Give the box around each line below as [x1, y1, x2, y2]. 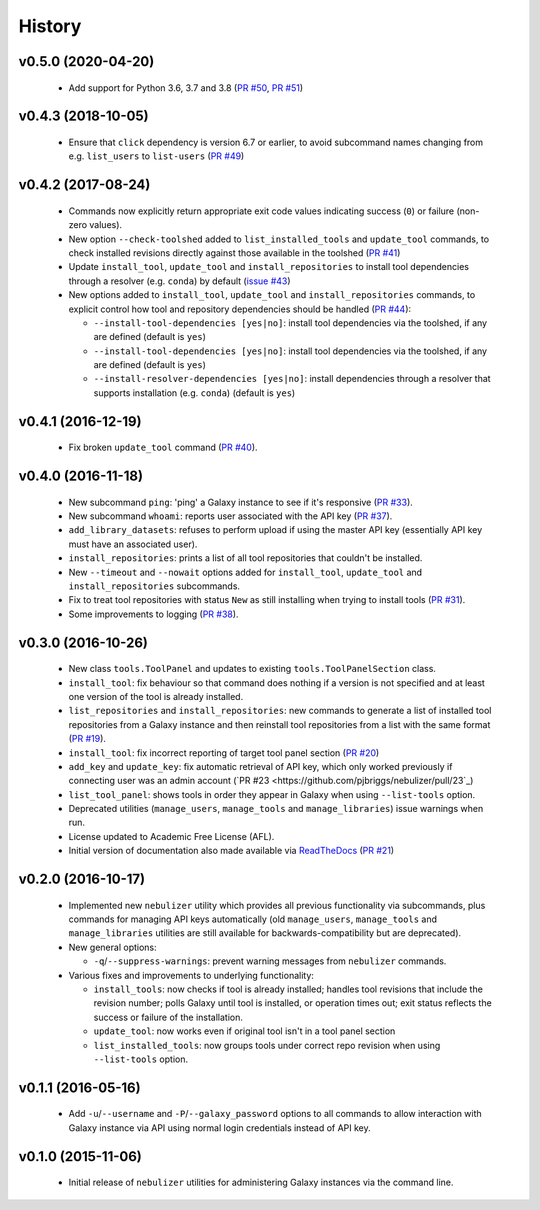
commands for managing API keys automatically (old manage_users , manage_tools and [68, 913, 438, 925]
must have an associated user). [68, 538, 198, 550]
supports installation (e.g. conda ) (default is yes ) [93, 386, 296, 399]
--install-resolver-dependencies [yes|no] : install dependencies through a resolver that [93, 373, 491, 385]
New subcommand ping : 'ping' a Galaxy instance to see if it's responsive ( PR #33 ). [68, 496, 414, 508]
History [18, 15, 82, 37]
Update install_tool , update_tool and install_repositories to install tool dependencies [68, 261, 470, 273]
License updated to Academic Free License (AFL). [68, 830, 275, 842]
